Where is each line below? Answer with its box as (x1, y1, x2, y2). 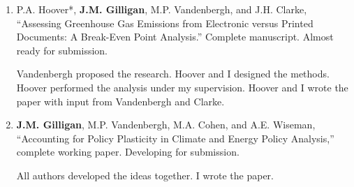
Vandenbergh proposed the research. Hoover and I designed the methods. (16, 66, 330, 81)
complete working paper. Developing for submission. (16, 144, 239, 159)
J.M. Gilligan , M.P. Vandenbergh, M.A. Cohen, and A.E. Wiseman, (16, 117, 316, 132)
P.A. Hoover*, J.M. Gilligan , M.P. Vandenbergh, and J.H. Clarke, (16, 2, 307, 16)
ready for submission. (16, 43, 108, 57)
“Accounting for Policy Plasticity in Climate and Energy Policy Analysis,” (16, 130, 334, 145)
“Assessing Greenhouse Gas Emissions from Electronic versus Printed (16, 15, 314, 30)
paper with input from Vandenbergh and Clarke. (16, 93, 225, 108)
